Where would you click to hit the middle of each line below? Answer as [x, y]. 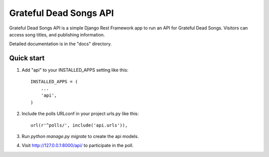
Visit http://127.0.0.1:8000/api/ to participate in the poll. [78, 146]
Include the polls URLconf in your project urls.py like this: [80, 114]
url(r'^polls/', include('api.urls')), [79, 125]
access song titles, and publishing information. [57, 34]
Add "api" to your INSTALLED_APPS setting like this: [75, 70]
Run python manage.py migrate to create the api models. [80, 136]
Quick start [27, 58]
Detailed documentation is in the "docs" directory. [61, 44]
